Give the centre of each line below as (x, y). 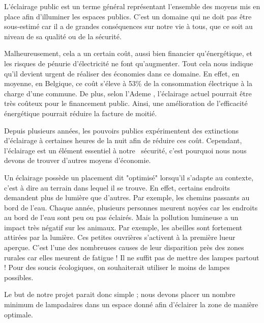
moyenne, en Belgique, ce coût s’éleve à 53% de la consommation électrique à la (128, 83)
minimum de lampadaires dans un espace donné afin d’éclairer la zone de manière (131, 304)
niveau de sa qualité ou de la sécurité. (63, 36)
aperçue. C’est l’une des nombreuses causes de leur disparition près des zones (124, 247)
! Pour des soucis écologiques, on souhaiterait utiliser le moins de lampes (117, 267)
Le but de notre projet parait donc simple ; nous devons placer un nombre (120, 294)
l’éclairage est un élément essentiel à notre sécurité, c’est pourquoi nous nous (125, 150)
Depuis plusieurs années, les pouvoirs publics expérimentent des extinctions (122, 130)
